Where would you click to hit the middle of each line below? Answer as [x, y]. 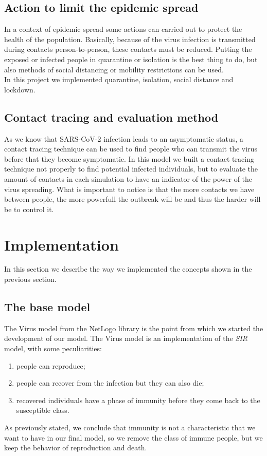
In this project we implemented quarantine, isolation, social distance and [119, 79]
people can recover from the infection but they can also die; [110, 383]
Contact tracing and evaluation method [111, 117]
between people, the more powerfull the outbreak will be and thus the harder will [132, 199]
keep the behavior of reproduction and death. [76, 448]
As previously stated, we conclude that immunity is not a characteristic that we [130, 427]
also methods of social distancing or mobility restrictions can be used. [114, 69]
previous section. [30, 279]
